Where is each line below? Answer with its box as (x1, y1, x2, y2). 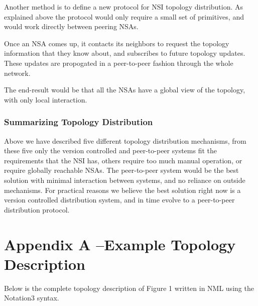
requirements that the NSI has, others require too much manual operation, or (4, 155, 242, 165)
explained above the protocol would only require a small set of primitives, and (4, 11, 244, 22)
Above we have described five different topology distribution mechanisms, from (4, 135, 246, 146)
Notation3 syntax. (4, 292, 59, 303)
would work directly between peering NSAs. (4, 21, 139, 32)
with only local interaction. (4, 94, 87, 105)
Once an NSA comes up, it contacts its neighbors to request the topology (4, 38, 229, 48)
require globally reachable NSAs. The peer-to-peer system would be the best (4, 165, 239, 175)
